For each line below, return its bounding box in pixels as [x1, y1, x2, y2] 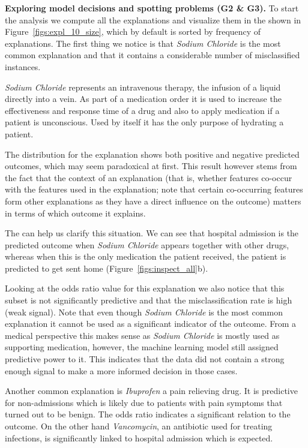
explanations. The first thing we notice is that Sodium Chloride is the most [5, 37, 281, 49]
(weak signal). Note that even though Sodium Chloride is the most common [5, 305, 283, 318]
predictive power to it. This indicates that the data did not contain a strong [5, 353, 285, 365]
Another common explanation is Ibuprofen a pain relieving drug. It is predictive [5, 384, 298, 397]
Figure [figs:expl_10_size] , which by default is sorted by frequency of [5, 25, 261, 38]
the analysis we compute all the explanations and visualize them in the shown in [5, 13, 301, 26]
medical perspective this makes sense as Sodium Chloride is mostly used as [5, 329, 280, 341]
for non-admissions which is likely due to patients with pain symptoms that [5, 396, 283, 408]
